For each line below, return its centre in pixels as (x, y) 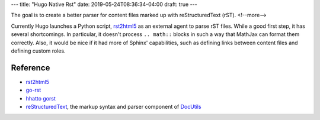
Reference (31, 68)
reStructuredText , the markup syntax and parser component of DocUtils (113, 107)
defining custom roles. (38, 51)
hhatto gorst (41, 98)
